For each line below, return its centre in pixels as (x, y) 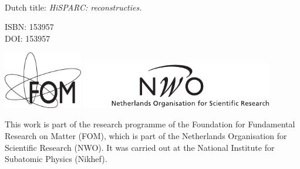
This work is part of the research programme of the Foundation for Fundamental (150, 124)
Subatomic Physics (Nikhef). (56, 159)
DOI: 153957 (28, 38)
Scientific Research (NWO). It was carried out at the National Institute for (140, 147)
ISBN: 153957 (29, 27)
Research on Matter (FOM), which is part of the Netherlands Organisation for (146, 136)
